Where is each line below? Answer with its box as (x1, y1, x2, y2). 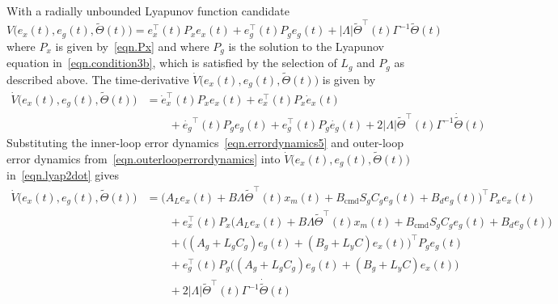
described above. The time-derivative (6, 70, 189, 87)
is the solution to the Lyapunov (228, 37, 384, 54)
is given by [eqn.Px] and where (55, 37, 209, 54)
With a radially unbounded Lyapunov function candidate (6, 2, 290, 19)
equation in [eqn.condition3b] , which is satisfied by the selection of (6, 54, 337, 71)
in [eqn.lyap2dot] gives (6, 167, 119, 184)
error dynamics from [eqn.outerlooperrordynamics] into (6, 150, 281, 167)
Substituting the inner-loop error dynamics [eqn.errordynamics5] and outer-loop (6, 133, 404, 150)
